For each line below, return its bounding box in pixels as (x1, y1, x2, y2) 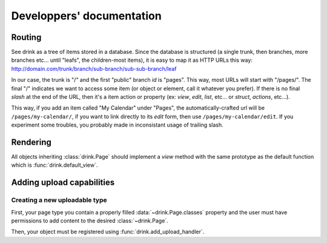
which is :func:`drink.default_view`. (11, 161, 98, 169)
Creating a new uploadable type (11, 196, 107, 204)
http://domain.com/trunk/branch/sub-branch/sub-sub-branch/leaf (11, 65, 177, 72)
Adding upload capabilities (11, 178, 115, 188)
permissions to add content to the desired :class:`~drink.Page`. (11, 217, 169, 224)
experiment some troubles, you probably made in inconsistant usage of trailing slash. (11, 121, 223, 128)
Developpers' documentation (11, 9, 162, 22)
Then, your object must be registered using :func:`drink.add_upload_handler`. (11, 228, 205, 236)
